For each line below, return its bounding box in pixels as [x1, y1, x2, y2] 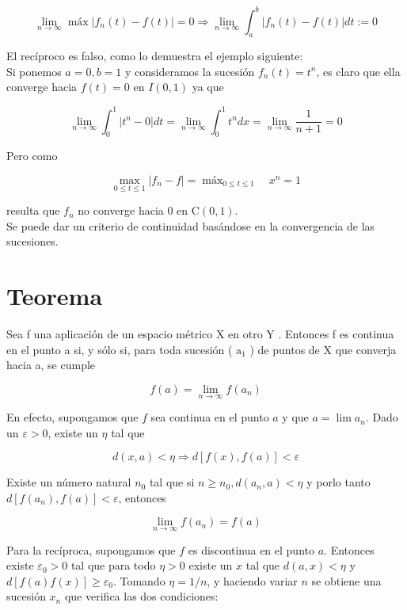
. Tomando [112, 572, 165, 589]
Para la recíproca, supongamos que [6, 541, 176, 558]
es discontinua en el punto [188, 541, 314, 558]
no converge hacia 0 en [78, 202, 188, 219]
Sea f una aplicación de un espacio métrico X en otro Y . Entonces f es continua [6, 326, 394, 342]
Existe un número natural [6, 474, 131, 490]
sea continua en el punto [150, 409, 269, 425]
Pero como [6, 147, 58, 164]
